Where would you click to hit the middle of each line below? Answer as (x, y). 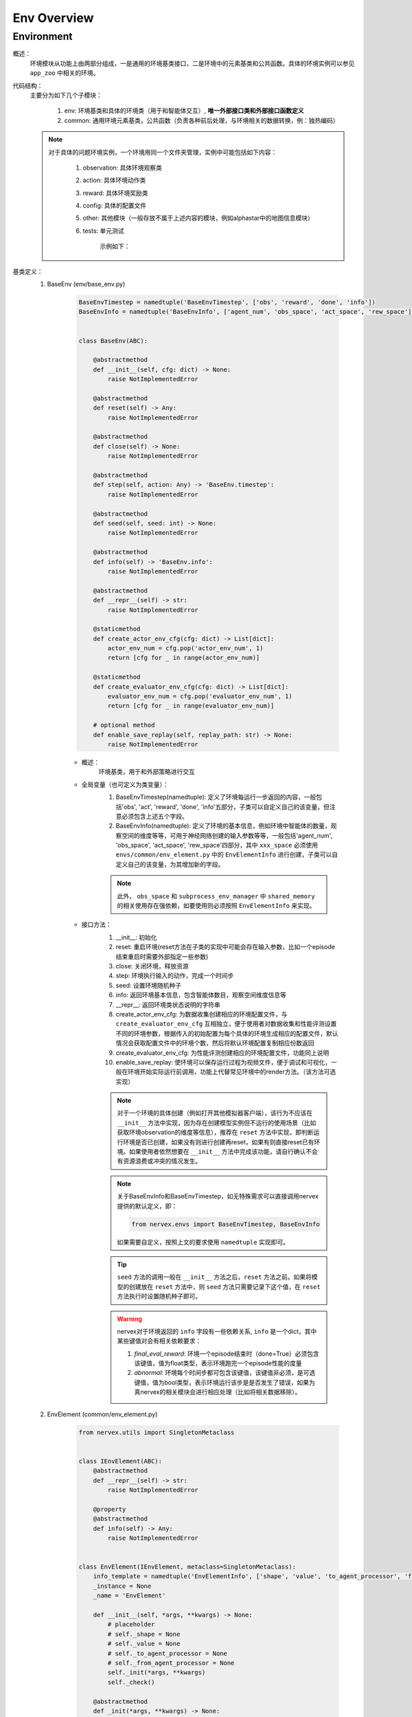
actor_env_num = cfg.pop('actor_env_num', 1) (185, 648)
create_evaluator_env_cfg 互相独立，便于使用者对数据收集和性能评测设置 (226, 1024)
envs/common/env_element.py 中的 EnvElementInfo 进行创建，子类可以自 (227, 854)
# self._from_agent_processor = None (171, 1663)
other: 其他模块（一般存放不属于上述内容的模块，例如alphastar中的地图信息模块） (198, 218)
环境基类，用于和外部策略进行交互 (147, 772)
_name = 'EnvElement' (129, 1596)
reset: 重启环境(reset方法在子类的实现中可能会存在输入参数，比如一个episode (226, 947)
